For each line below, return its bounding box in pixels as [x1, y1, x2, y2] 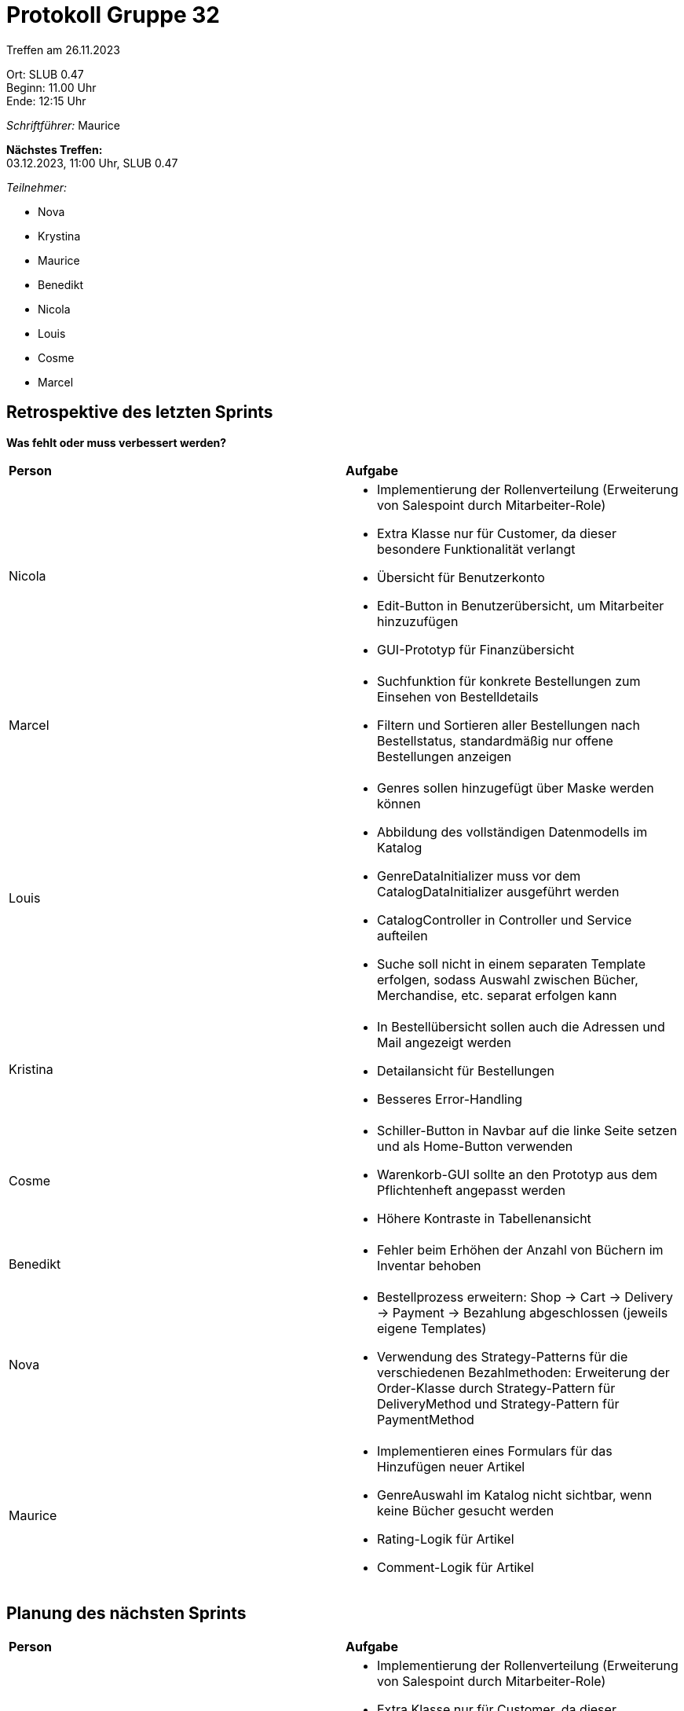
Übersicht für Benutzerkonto [377, 569, 545, 585]
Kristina [9, 1061, 53, 1077]
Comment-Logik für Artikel [377, 1559, 534, 1575]
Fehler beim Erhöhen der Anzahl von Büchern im [377, 1241, 664, 1258]
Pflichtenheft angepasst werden [377, 1182, 565, 1198]
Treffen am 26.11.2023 [6, 42, 120, 57]
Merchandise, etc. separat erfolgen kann [377, 987, 617, 1003]
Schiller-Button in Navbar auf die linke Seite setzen [377, 1122, 678, 1138]
